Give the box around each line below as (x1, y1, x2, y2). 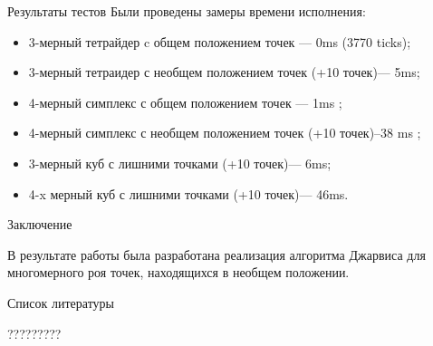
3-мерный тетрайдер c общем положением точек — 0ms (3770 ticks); (28, 32, 411, 51)
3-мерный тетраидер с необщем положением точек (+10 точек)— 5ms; (28, 62, 420, 82)
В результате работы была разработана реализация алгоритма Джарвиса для (7, 245, 426, 264)
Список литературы (7, 293, 115, 312)
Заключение (7, 215, 72, 234)
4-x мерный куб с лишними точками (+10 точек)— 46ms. (28, 184, 349, 203)
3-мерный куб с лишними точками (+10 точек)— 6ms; (28, 153, 332, 172)
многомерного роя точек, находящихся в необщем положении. (7, 263, 350, 282)
